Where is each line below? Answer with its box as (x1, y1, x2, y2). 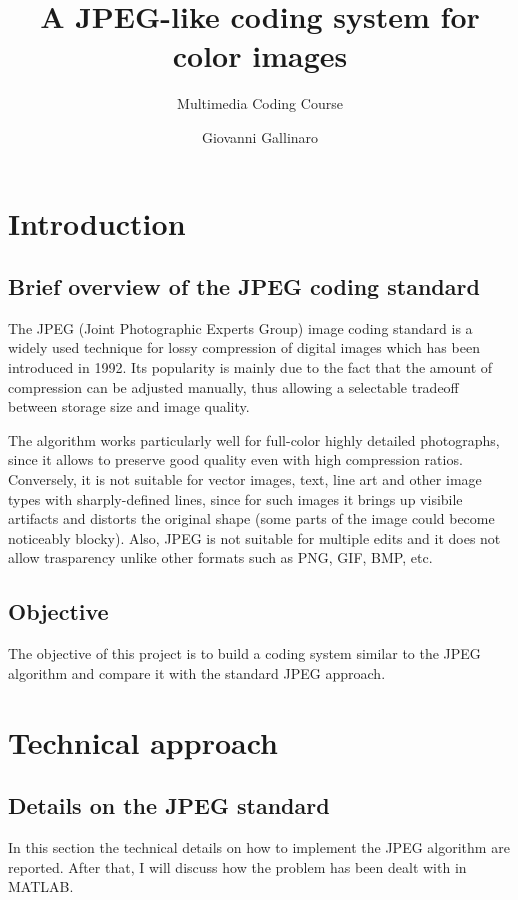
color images (172, 35, 348, 76)
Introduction (8, 202, 186, 243)
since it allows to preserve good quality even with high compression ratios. (8, 449, 463, 470)
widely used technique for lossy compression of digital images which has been (8, 337, 480, 358)
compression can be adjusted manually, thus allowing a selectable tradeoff (8, 376, 459, 397)
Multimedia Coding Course (177, 93, 343, 114)
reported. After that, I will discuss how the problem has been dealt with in (8, 856, 467, 877)
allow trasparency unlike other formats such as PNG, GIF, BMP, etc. (8, 547, 433, 568)
